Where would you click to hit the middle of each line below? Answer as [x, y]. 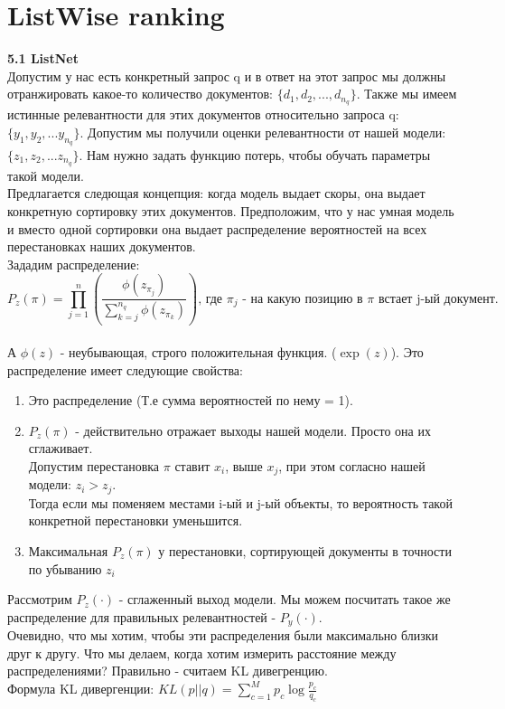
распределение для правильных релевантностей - [142, 616]
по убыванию [65, 568]
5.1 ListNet [43, 58]
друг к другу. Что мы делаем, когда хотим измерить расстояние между [202, 652]
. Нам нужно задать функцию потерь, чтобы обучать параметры [255, 154]
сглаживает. [61, 448]
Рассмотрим [40, 599]
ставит [192, 465]
